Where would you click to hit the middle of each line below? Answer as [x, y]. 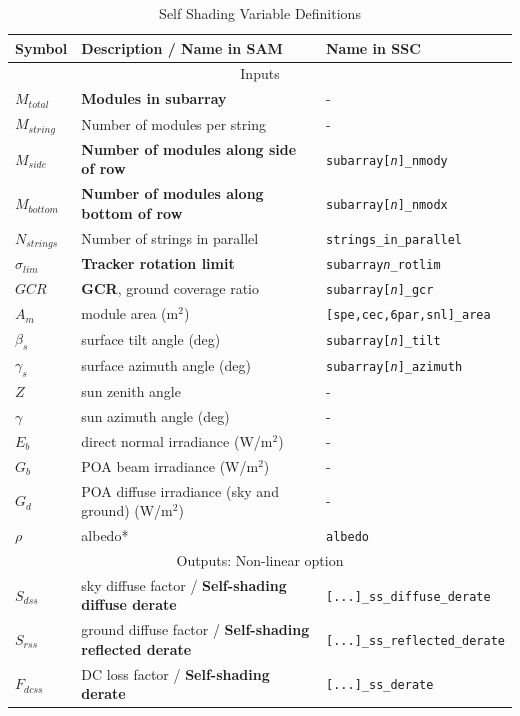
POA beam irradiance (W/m [170, 465]
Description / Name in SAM [182, 47]
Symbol [41, 47]
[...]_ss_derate [380, 685]
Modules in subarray [154, 98]
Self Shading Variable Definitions [260, 13]
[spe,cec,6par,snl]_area [408, 315]
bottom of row [132, 212]
